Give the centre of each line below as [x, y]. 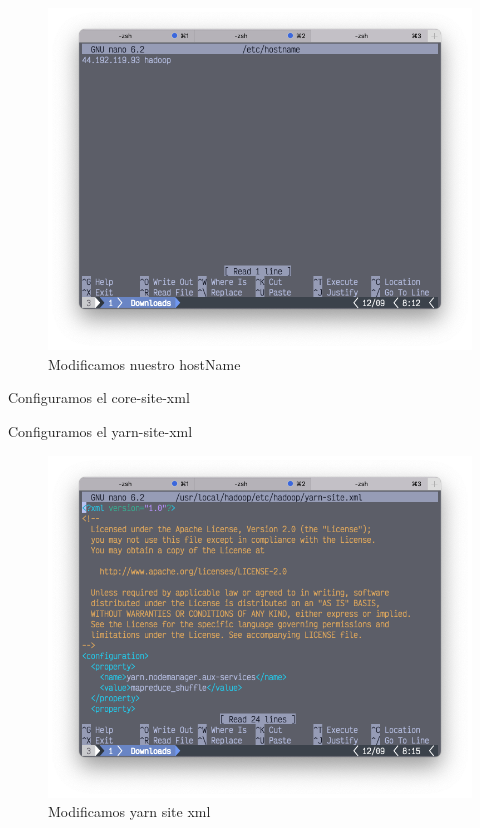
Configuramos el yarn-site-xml [100, 430]
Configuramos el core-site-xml [99, 397]
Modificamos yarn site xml [129, 811]
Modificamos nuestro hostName [144, 363]
